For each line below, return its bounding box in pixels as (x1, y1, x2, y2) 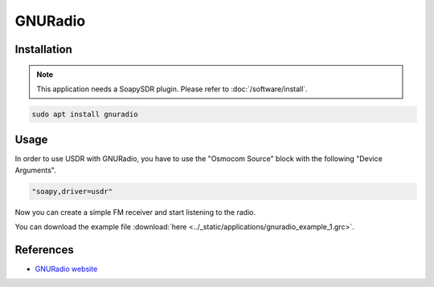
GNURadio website (35, 265, 98, 274)
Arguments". (14, 165, 56, 175)
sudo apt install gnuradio (31, 109, 138, 119)
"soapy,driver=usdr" (31, 187, 113, 196)
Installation (14, 42, 72, 56)
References (14, 243, 74, 257)
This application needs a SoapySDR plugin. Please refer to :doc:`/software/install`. (36, 84, 309, 94)
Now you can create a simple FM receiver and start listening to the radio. (14, 207, 256, 216)
